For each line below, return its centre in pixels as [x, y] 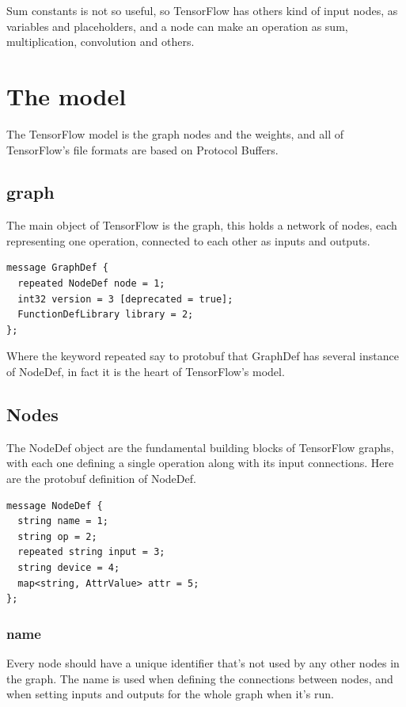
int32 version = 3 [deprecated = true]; [125, 299]
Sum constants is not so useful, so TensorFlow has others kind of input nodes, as [202, 10]
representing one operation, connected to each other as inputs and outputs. [188, 240]
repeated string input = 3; [91, 552]
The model [66, 95]
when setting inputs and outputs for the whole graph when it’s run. [170, 694]
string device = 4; [69, 568]
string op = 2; [57, 536]
